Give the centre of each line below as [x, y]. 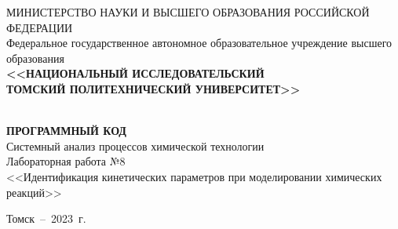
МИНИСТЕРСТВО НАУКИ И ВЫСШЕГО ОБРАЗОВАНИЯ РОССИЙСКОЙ [188, 12]
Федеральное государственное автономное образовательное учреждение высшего [199, 43]
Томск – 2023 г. [46, 218]
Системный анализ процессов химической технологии [135, 145]
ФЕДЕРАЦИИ [40, 27]
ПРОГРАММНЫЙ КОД [66, 131]
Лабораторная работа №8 [66, 161]
